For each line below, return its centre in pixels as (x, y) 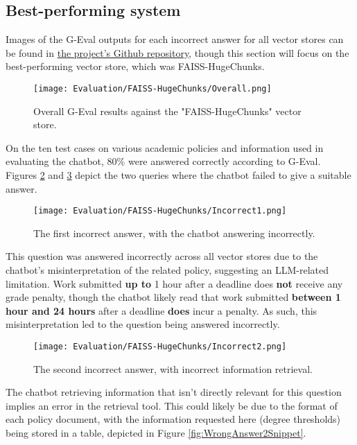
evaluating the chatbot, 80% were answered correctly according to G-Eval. (163, 161)
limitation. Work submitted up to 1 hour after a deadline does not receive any (174, 283)
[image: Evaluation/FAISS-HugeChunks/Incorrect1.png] (160, 211)
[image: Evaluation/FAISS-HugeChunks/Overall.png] (153, 88)
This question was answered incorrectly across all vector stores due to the (162, 256)
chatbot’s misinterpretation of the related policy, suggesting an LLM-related (167, 270)
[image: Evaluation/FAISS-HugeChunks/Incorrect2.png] (160, 347)
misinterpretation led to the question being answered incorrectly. (143, 324)
